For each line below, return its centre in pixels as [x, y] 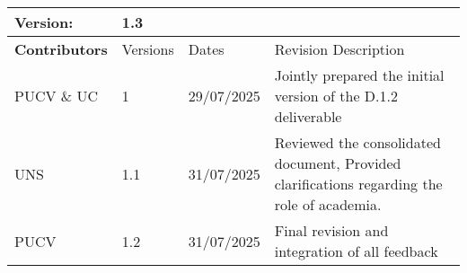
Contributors [61, 49]
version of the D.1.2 [336, 96]
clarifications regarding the [358, 184]
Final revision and [331, 230]
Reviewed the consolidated [357, 142]
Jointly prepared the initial [359, 75]
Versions [148, 49]
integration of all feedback [356, 251]
